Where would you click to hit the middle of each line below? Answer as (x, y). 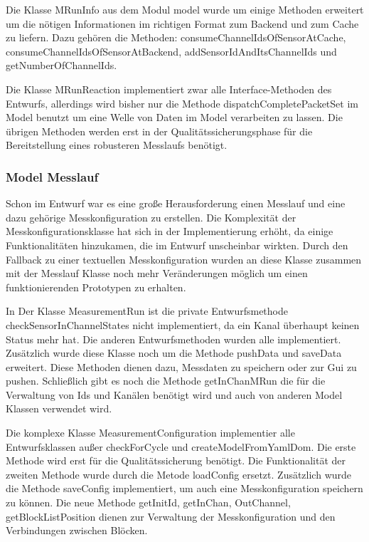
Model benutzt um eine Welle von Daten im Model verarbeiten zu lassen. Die (174, 117)
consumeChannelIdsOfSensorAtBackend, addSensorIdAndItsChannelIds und (171, 51)
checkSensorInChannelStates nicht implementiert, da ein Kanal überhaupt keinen (183, 324)
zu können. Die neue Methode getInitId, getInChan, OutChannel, (148, 502)
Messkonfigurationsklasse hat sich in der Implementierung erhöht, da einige (170, 231)
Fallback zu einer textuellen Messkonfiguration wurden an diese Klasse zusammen (184, 259)
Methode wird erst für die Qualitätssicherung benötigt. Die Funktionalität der (176, 460)
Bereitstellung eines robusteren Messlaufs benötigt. (117, 145)
